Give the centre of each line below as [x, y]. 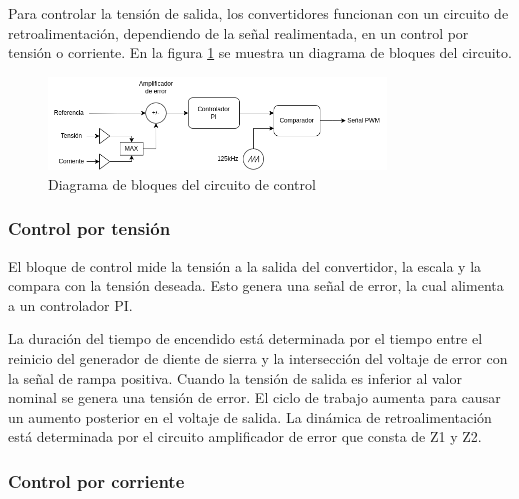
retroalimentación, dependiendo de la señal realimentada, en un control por [238, 32]
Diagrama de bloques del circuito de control [182, 183]
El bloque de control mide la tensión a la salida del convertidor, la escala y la [245, 265]
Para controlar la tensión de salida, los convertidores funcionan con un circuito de [258, 13]
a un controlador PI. [70, 304]
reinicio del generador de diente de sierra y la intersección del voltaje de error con [258, 357]
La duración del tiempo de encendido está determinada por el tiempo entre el [245, 338]
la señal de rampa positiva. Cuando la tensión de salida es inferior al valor [235, 377]
